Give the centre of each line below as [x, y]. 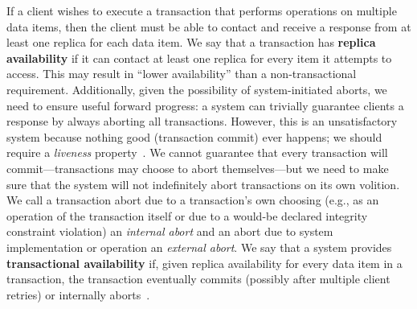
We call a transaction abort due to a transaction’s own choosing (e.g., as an [193, 200]
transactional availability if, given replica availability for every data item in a [204, 263]
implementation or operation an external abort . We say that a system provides [199, 247]
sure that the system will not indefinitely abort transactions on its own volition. [203, 184]
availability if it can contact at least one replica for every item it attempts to [199, 58]
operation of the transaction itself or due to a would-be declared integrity [187, 215]
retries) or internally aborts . [78, 294]
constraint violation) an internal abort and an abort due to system [170, 231]
